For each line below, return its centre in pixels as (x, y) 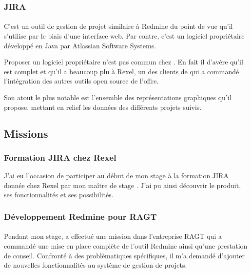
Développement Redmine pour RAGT (80, 216)
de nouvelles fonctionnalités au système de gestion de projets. (96, 265)
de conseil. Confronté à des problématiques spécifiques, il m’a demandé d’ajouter (125, 255)
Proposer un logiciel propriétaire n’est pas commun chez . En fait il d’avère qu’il (124, 62)
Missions (26, 133)
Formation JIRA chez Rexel (60, 157)
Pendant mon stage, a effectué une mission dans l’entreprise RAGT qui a (113, 236)
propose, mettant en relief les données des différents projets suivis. (103, 107)
